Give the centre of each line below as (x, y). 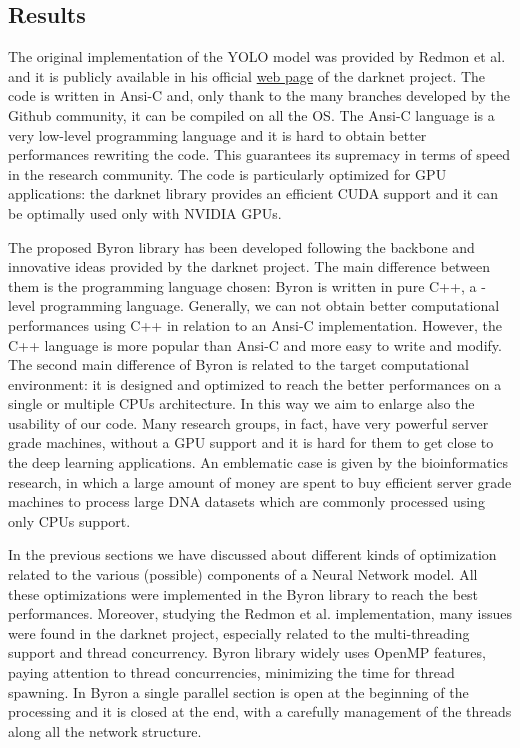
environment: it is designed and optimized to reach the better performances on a (255, 383)
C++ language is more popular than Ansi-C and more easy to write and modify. (255, 344)
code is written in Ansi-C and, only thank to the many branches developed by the (259, 95)
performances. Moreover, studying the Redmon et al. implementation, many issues (260, 613)
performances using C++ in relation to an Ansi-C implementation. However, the (255, 324)
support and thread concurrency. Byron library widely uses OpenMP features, (247, 652)
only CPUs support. (69, 520)
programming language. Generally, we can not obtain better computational (269, 305)
